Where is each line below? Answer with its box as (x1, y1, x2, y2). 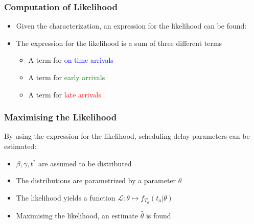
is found (146, 210, 171, 220)
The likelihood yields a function (16, 192, 116, 203)
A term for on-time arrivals (28, 55, 113, 65)
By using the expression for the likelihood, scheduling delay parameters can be (4, 131, 250, 141)
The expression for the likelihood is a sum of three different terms (16, 37, 222, 48)
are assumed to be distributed (38, 158, 132, 168)
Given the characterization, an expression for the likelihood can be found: (16, 20, 247, 31)
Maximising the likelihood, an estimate (16, 210, 138, 220)
